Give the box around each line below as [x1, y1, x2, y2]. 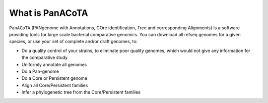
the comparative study [21, 54, 68, 60]
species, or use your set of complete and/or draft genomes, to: [9, 39, 138, 45]
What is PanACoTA [9, 7, 88, 18]
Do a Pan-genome [21, 68, 59, 74]
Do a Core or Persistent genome [21, 75, 88, 81]
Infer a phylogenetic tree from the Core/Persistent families [21, 89, 141, 95]
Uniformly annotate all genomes [21, 61, 87, 67]
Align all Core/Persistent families [21, 82, 88, 88]
